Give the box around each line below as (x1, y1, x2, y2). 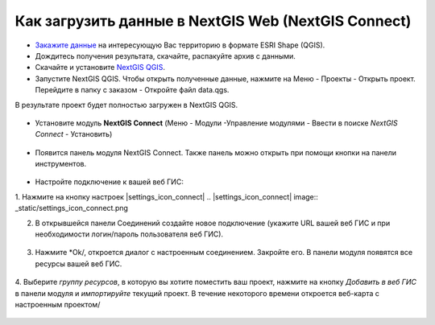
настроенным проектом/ (14, 299, 101, 309)
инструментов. (35, 159, 87, 169)
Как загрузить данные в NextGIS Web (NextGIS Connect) (14, 12, 412, 30)
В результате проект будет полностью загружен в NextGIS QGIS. (14, 100, 238, 109)
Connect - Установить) (35, 130, 113, 139)
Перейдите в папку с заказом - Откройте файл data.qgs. (35, 85, 230, 95)
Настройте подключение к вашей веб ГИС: (35, 177, 184, 187)
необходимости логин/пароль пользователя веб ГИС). (35, 229, 224, 239)
